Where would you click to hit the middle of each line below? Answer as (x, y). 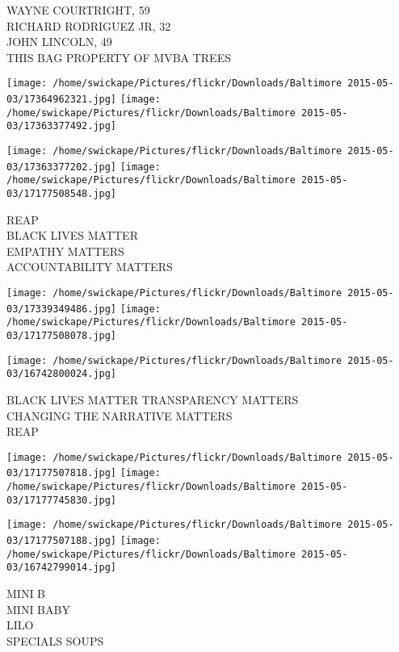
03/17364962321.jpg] (62, 100)
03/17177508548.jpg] (62, 193)
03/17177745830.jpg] (62, 500)
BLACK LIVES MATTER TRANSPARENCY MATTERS (153, 399)
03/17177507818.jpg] (62, 473)
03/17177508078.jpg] (62, 335)
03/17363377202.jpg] (62, 167)
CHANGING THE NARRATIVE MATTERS (120, 415)
